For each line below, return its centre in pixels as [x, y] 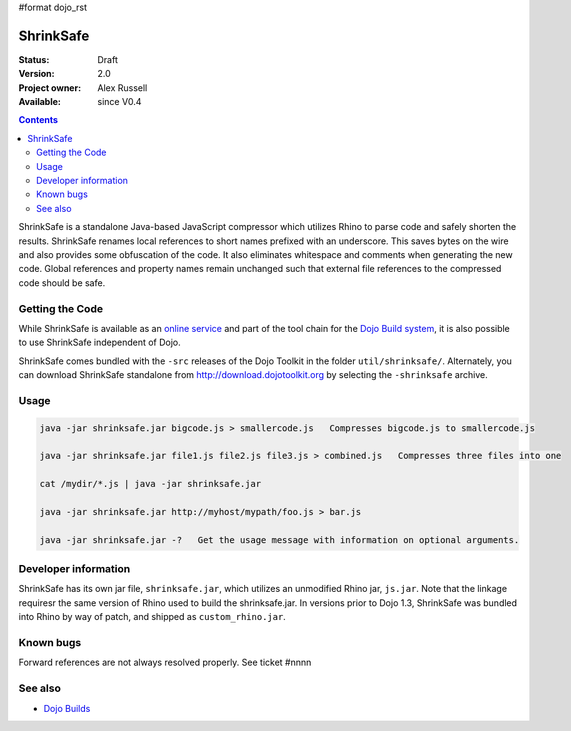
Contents [38, 120]
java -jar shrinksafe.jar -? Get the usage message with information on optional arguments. [279, 539]
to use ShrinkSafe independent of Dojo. [100, 342]
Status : [34, 59]
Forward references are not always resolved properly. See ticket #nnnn [165, 662]
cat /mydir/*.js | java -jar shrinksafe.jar [150, 484]
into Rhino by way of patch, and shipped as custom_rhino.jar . [152, 617]
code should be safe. [62, 282]
